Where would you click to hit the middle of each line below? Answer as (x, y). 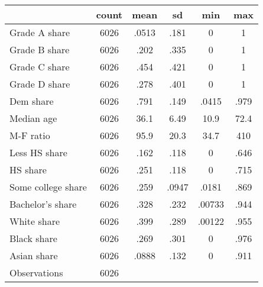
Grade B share (40, 49)
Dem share (32, 101)
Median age (33, 118)
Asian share (34, 255)
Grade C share (40, 67)
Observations (36, 273)
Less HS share (38, 152)
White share (35, 221)
